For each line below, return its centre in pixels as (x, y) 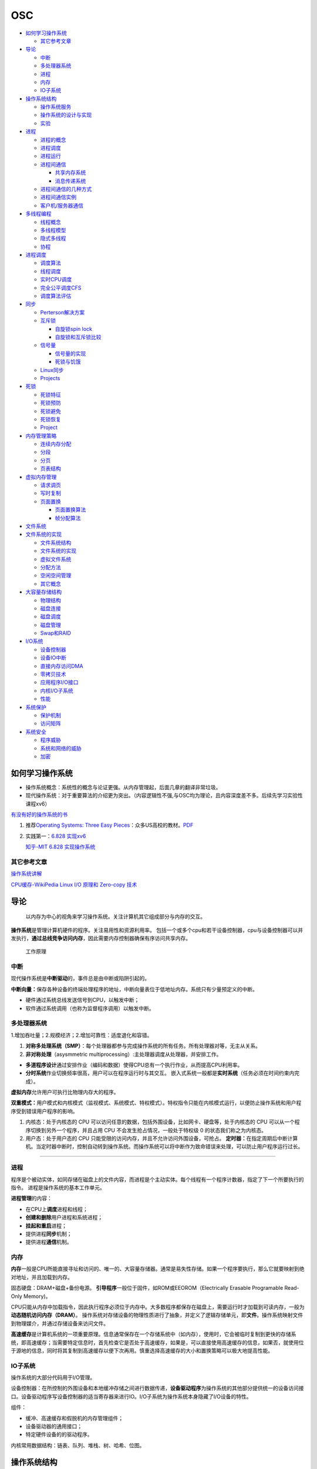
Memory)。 (37, 1296)
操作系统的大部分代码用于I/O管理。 (53, 1377)
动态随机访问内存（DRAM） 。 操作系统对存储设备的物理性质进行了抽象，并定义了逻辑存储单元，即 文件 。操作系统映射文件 (157, 1315)
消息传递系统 (70, 181)
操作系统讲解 (26, 874)
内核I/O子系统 (57, 690)
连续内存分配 (56, 444)
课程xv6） (38, 804)
